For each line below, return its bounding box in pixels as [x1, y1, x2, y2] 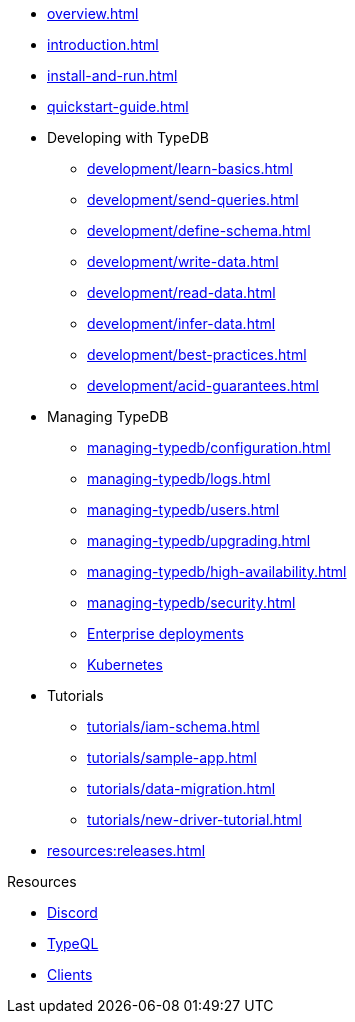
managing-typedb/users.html [87, 501, 280, 518]
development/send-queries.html [87, 191, 299, 208]
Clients [47, 966, 93, 983]
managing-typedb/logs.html [87, 470, 271, 487]
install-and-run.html [47, 67, 178, 84]
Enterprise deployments [87, 625, 244, 642]
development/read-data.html [87, 284, 276, 301]
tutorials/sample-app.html [87, 749, 257, 766]
